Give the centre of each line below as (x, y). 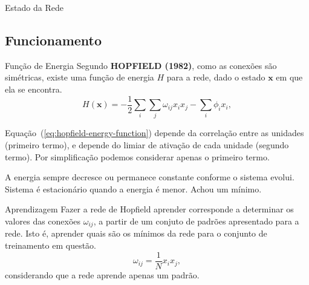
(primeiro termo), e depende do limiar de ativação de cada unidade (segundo (147, 144)
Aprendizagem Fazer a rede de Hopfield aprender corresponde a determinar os (149, 209)
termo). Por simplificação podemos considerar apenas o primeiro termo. (137, 156)
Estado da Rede (34, 7)
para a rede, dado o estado (216, 77)
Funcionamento (54, 40)
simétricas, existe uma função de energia (80, 77)
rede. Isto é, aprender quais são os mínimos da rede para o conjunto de (136, 233)
